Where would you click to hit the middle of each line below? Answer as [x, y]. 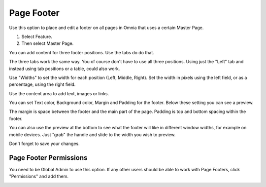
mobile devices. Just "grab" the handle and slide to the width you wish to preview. [92, 134]
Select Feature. [37, 37]
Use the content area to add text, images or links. [59, 93]
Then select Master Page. [48, 43]
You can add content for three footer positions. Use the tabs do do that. [82, 52]
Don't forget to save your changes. [44, 144]
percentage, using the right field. [42, 84]
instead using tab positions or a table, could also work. [65, 69]
